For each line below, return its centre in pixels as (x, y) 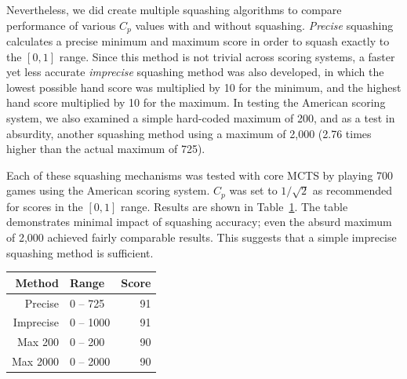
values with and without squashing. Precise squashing (264, 25)
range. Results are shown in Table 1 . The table (234, 206)
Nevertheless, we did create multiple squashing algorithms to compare (174, 9)
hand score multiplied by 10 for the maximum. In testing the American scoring (196, 102)
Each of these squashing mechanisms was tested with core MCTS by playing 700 (200, 175)
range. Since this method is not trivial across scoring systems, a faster (227, 56)
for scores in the (45, 206)
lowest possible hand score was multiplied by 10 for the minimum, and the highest (204, 87)
